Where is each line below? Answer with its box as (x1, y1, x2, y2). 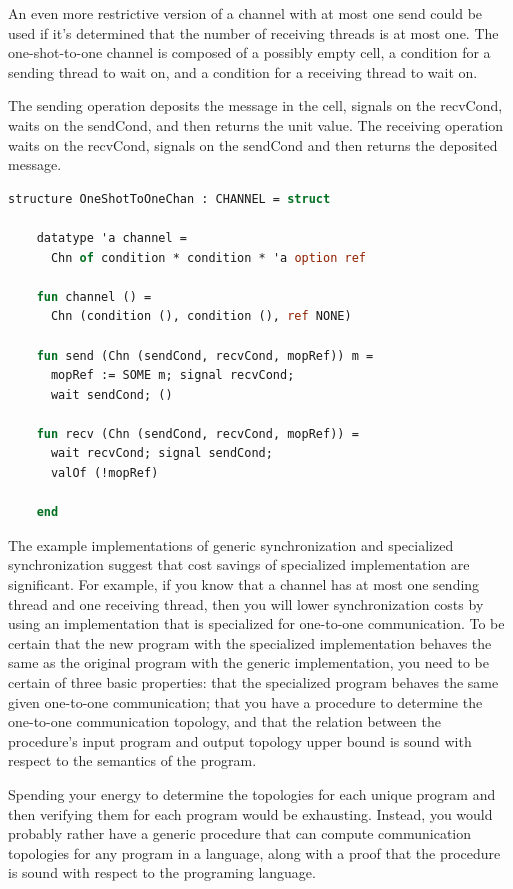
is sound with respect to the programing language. (8, 862, 316, 883)
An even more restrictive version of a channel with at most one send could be (8, 3, 483, 23)
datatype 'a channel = (36, 230, 187, 245)
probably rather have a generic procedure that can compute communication (8, 823, 472, 844)
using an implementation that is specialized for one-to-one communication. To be (8, 613, 505, 634)
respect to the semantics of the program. (8, 750, 257, 771)
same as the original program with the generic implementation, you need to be (8, 652, 489, 673)
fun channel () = (36, 289, 152, 304)
